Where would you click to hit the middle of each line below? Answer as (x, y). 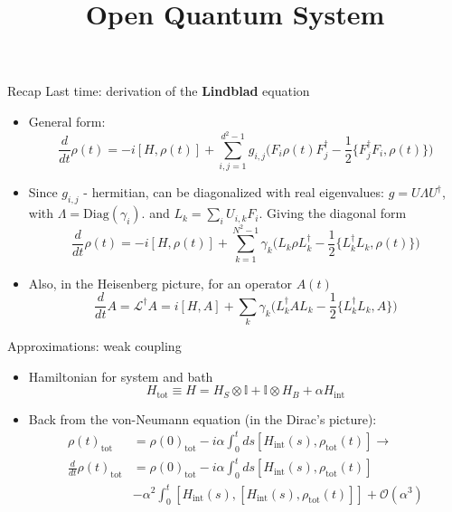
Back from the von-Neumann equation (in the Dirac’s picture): (202, 418)
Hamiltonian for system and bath (121, 376)
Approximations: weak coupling (94, 346)
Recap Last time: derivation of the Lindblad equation (159, 91)
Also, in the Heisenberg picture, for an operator (160, 283)
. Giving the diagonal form (333, 213)
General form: (67, 121)
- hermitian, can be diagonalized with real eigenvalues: (234, 192)
